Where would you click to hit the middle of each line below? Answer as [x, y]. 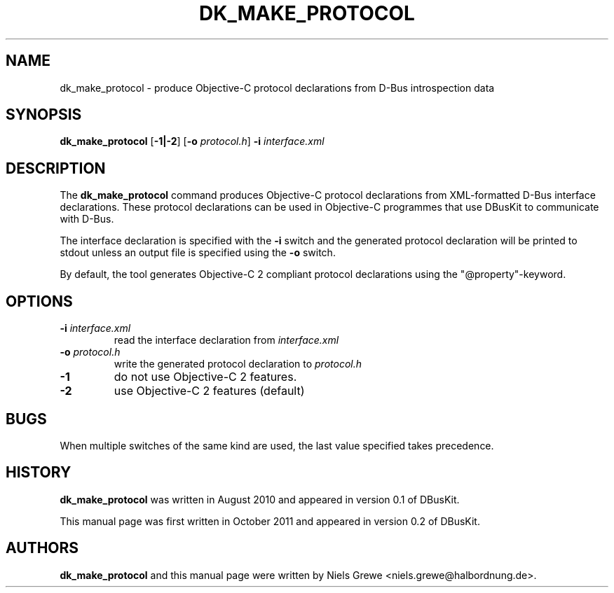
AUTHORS [42, 548]
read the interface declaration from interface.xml [226, 340]
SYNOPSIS [44, 115]
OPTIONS [39, 301]
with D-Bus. [87, 219]
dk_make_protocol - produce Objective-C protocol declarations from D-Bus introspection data [277, 88]
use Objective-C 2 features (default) [209, 391]
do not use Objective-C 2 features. [205, 377]
